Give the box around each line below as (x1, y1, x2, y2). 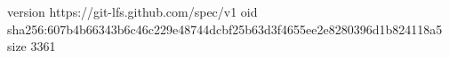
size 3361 (7, 37, 56, 55)
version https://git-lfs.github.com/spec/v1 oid (7, 3, 258, 20)
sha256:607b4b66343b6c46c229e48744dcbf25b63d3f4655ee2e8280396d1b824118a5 (7, 19, 443, 38)
